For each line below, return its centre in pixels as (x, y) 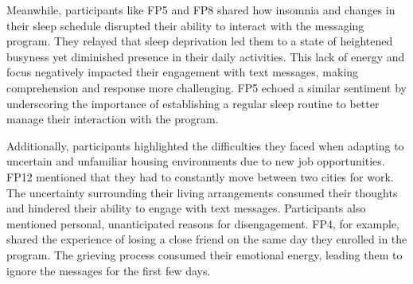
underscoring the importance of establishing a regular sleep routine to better (193, 103)
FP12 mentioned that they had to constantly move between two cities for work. (200, 176)
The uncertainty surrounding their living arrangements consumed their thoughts (202, 192)
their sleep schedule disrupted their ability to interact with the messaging (185, 25)
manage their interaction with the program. (113, 119)
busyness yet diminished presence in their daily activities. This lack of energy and (206, 56)
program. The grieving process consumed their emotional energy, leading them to (205, 254)
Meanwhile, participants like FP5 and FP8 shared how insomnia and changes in (201, 10)
